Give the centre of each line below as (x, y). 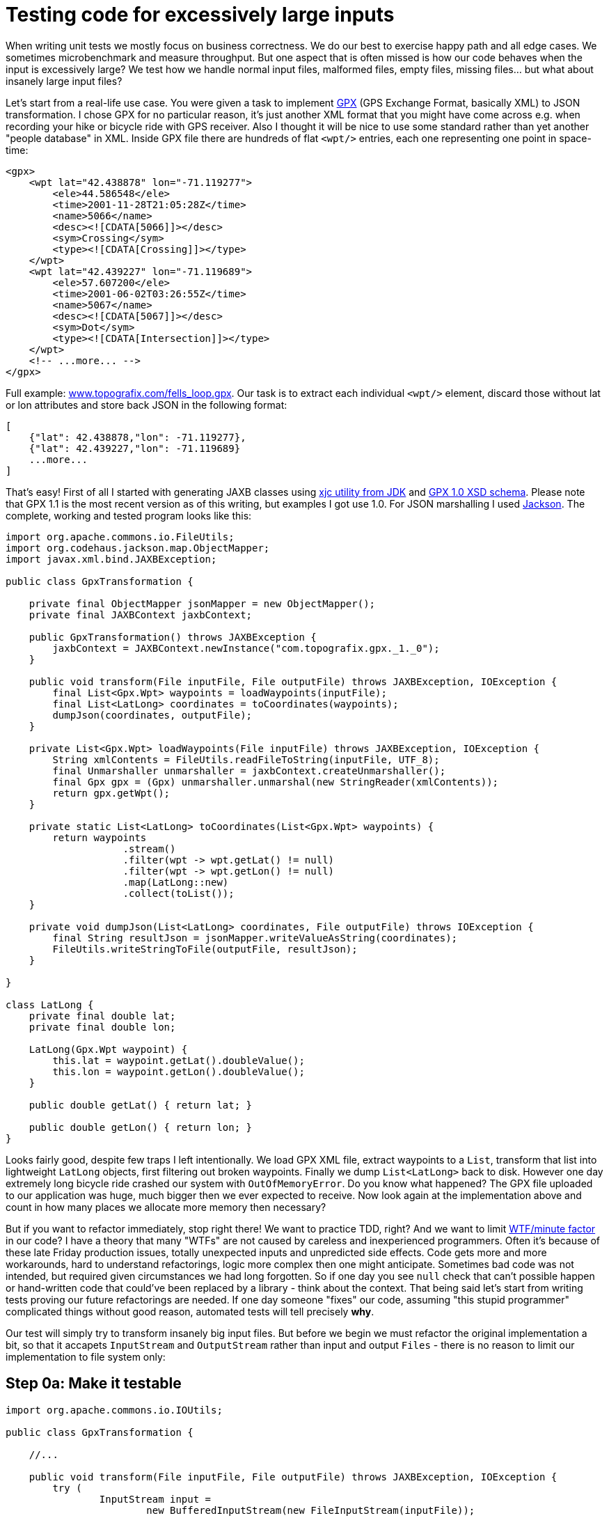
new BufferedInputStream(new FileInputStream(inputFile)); (311, 1510)
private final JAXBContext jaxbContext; (141, 615)
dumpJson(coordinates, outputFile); (152, 715)
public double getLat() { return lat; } (141, 1105)
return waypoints (100, 837)
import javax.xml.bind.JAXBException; (111, 559)
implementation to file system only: (86, 1356)
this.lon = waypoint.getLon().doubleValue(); (179, 1071)
